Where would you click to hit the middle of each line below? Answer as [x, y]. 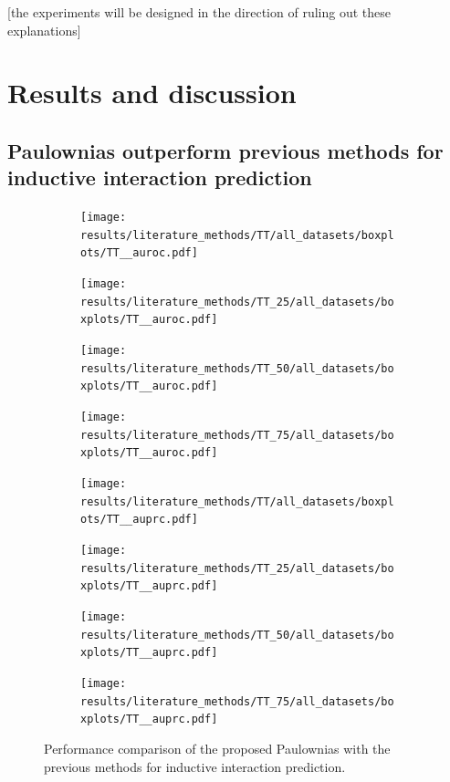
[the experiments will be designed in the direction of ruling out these [199, 12]
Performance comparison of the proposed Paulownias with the [217, 748]
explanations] [44, 30]
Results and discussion [152, 93]
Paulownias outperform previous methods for [225, 150]
